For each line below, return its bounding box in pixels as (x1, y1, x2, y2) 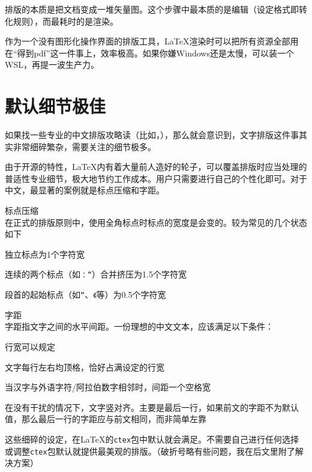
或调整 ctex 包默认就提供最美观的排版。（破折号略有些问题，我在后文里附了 (5, 444, 295, 457)
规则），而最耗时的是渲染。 (13, 14, 118, 27)
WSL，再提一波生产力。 (5, 58, 99, 71)
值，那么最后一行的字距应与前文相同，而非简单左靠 (5, 413, 206, 425)
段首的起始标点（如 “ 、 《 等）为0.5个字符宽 (5, 288, 166, 301)
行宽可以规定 (5, 340, 55, 352)
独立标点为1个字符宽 (5, 247, 85, 260)
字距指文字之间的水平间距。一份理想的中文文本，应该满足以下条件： (5, 320, 274, 333)
